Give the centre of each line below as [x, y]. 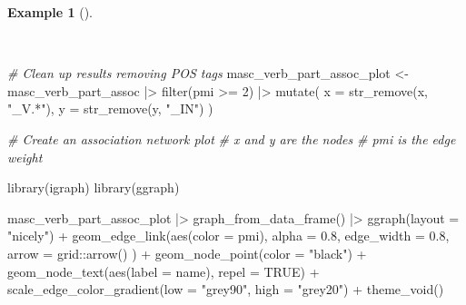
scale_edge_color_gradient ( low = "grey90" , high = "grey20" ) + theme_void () [226, 289]
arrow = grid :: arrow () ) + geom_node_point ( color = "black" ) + [187, 253]
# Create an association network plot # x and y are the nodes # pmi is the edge [232, 138]
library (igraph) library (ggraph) [94, 187]
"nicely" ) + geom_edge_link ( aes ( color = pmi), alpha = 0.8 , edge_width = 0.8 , [228, 236]
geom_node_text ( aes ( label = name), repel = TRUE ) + [164, 271]
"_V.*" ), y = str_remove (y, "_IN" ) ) [110, 108]
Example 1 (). [50, 12]
